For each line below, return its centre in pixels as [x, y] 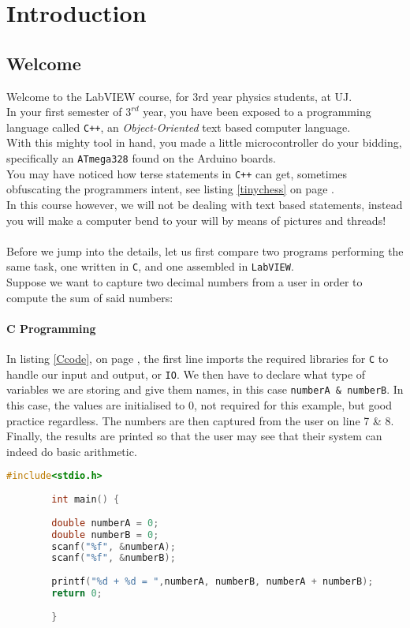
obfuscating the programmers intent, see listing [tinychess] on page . [170, 189]
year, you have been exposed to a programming [257, 112]
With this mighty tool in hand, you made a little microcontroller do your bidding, [204, 142]
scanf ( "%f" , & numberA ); [114, 546]
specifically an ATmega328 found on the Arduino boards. [142, 158]
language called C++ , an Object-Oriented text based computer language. [179, 127]
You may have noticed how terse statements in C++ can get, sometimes [177, 173]
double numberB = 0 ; [105, 535]
